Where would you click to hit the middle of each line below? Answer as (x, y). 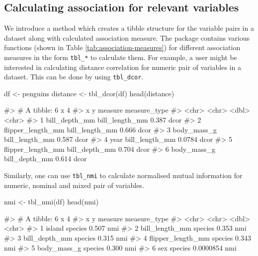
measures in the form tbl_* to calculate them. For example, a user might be (121, 57)
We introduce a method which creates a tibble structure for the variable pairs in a (129, 28)
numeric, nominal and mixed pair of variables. (74, 185)
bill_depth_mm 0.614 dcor (45, 159)
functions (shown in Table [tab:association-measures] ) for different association (122, 47)
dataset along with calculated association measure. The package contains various (127, 37)
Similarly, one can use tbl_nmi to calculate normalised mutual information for (123, 175)
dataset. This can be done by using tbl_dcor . (74, 77)
